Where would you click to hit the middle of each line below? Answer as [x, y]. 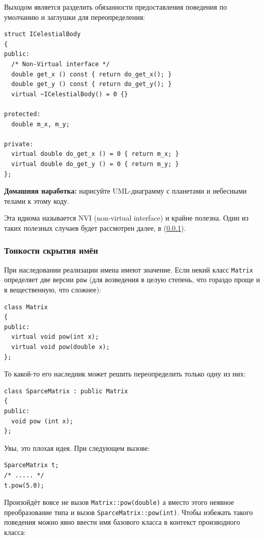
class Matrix [26, 307]
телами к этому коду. [37, 200]
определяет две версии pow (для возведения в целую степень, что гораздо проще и [132, 279]
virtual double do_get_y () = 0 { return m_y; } [95, 164]
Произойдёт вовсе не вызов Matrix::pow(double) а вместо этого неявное [119, 502]
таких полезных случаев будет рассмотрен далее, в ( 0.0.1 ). [95, 227]
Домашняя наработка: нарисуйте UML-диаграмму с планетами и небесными [125, 191]
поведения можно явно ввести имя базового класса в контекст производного [122, 522]
